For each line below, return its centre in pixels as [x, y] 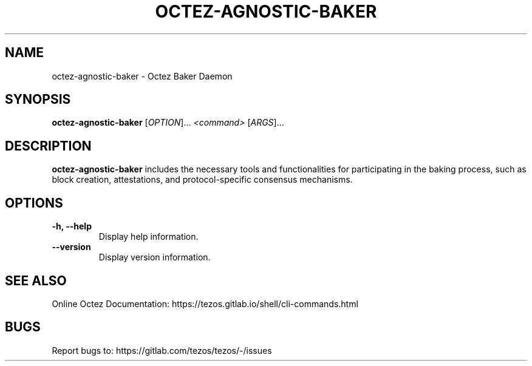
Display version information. [155, 257]
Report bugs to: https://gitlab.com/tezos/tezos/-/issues [162, 350]
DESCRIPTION [48, 146]
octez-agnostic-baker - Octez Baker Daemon [142, 76]
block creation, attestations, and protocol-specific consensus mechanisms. [202, 180]
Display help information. [148, 237]
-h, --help [72, 226]
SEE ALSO [36, 280]
